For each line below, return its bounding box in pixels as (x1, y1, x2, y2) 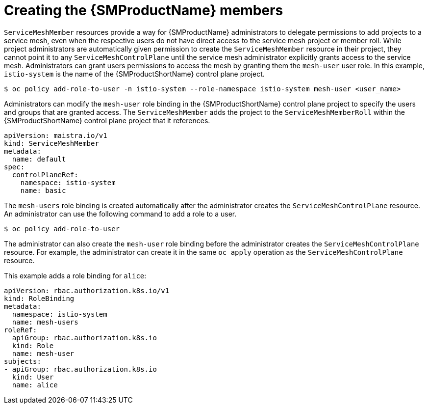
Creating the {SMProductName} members (4, 2, 283, 19)
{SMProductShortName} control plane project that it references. (4, 116, 210, 125)
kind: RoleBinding (4, 294, 75, 302)
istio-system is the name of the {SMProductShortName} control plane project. (4, 69, 265, 78)
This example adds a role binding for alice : (4, 271, 147, 280)
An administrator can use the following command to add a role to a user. (4, 209, 237, 218)
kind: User (12, 373, 54, 381)
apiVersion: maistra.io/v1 (4, 131, 107, 139)
